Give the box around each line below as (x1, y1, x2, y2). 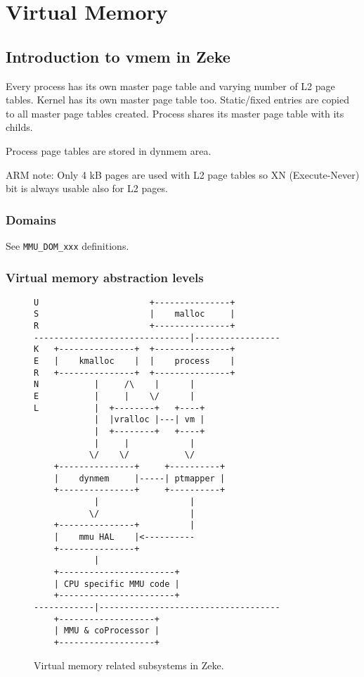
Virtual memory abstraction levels (6, 268, 204, 286)
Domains (6, 210, 56, 228)
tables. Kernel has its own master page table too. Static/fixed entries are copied (6, 92, 349, 107)
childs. (6, 120, 33, 134)
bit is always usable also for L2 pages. (6, 181, 168, 196)
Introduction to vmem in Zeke (6, 45, 230, 67)
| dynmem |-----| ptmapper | (53, 473, 226, 483)
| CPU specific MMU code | (53, 578, 180, 589)
